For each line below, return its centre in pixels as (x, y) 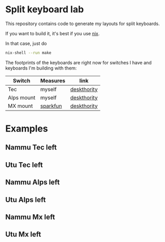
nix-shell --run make (28, 53)
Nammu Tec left (31, 148)
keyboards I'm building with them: (41, 68)
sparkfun (51, 106)
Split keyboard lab (45, 9)
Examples (27, 128)
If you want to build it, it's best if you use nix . (53, 33)
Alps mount (22, 97)
